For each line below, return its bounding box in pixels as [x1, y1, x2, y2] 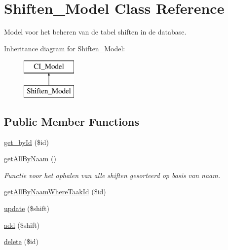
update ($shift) [4, 203, 49, 214]
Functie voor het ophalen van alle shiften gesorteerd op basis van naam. [4, 170, 220, 180]
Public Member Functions [4, 113, 139, 129]
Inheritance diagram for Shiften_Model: [4, 43, 125, 53]
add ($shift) [4, 219, 40, 230]
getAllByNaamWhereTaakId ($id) [4, 186, 106, 197]
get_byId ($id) [4, 137, 49, 147]
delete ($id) [4, 236, 39, 247]
